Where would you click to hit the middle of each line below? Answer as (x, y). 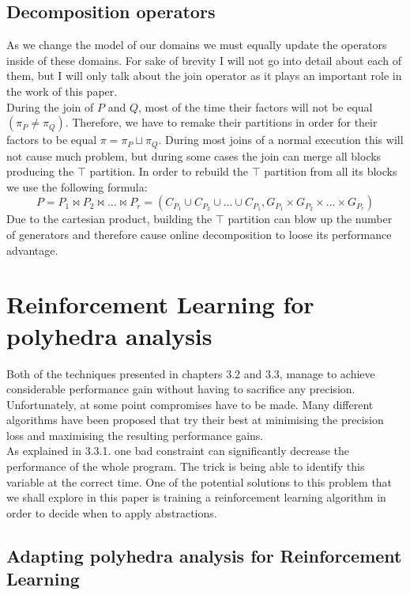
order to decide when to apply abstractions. (112, 512)
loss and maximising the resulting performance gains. (135, 435)
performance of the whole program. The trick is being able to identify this (186, 466)
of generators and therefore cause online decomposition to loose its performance (199, 234)
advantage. (32, 250)
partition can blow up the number (310, 219)
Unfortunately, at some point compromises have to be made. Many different (190, 404)
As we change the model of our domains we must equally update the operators (197, 45)
